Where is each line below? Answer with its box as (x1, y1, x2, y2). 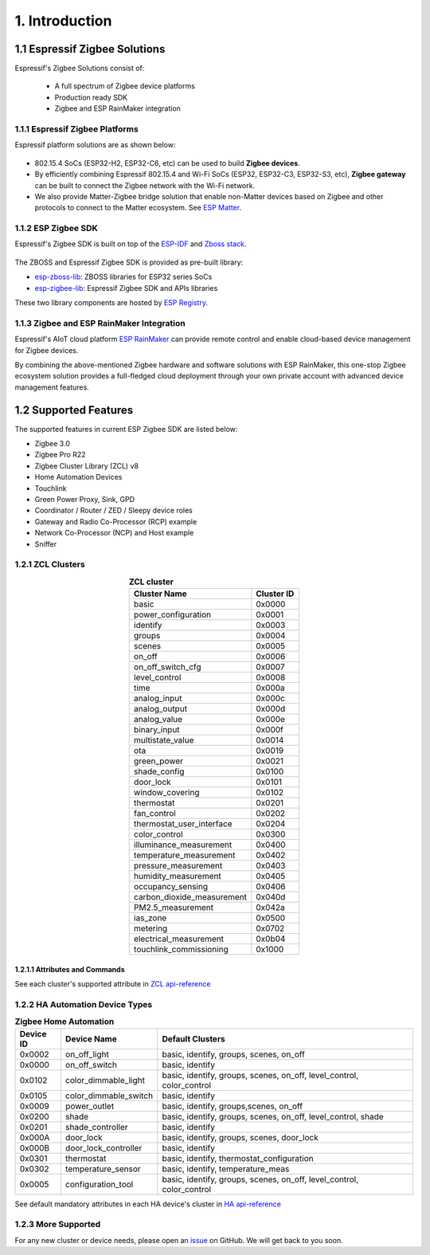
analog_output (134, 704, 187, 715)
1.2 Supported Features (14, 403, 134, 417)
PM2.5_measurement (134, 902, 214, 913)
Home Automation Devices (34, 473, 123, 482)
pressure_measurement (134, 861, 223, 872)
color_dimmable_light (64, 1074, 145, 1085)
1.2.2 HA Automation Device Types (14, 998, 153, 1010)
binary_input (134, 724, 180, 735)
